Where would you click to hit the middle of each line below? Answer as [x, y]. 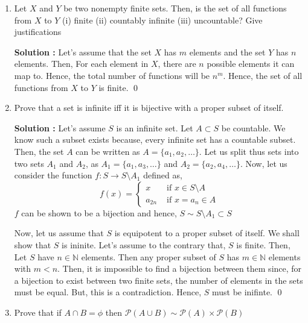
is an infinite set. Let [155, 127]
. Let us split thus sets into [249, 151]
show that [33, 244]
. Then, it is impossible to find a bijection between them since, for [180, 268]
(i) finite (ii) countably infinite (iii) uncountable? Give [162, 20]
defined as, [163, 175]
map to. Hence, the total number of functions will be [112, 75]
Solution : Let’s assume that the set [83, 52]
